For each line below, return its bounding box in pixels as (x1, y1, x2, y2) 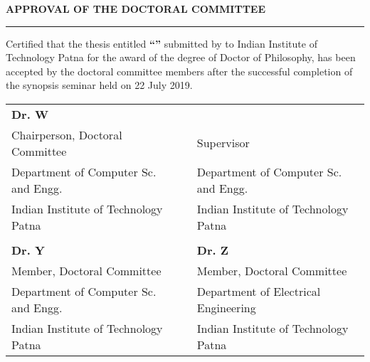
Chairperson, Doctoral (11, 126, 122, 143)
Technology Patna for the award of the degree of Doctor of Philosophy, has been (6, 50, 356, 65)
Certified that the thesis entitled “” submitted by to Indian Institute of (6, 36, 317, 50)
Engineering (196, 299, 256, 316)
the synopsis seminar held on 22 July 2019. (6, 78, 193, 92)
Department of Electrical (196, 282, 321, 299)
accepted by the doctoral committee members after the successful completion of (6, 63, 353, 78)
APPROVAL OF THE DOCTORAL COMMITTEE (6, 1, 266, 16)
